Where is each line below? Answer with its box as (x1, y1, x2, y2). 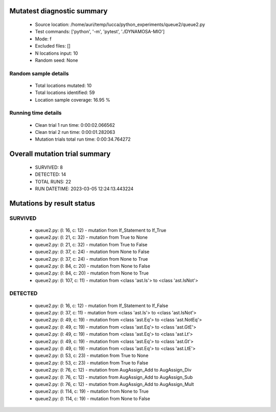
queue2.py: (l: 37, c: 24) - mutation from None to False (35, 248, 150, 255)
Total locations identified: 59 (35, 89, 95, 96)
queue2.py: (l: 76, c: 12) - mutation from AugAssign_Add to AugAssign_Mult (35, 381, 194, 387)
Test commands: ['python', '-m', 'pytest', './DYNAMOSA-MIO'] (35, 29, 165, 35)
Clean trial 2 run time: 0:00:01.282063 (35, 129, 116, 135)
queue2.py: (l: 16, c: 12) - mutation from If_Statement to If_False (35, 302, 169, 309)
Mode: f (35, 36, 52, 42)
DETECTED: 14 (35, 171, 66, 177)
